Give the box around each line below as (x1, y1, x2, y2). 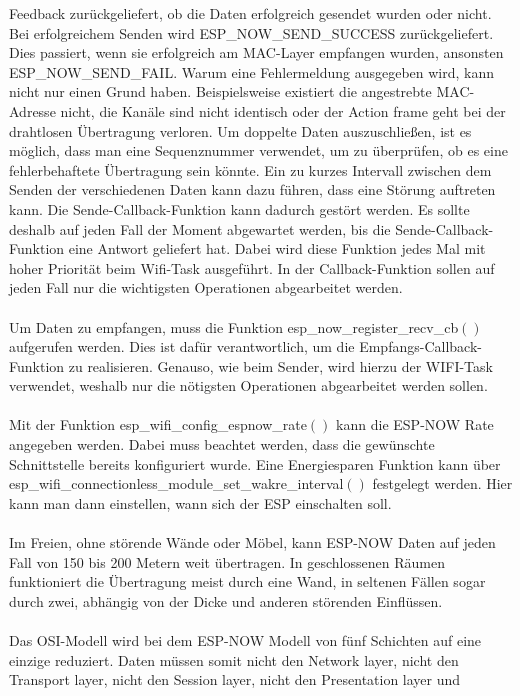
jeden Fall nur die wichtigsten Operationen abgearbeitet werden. (9, 277, 403, 298)
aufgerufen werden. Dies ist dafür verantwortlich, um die (9, 336, 355, 357)
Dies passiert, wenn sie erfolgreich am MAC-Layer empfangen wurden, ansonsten (9, 42, 504, 63)
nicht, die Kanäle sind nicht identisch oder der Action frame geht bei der (60, 100, 506, 121)
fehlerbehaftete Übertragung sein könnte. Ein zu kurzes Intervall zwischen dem (9, 159, 492, 180)
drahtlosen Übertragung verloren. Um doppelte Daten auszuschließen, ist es (9, 120, 472, 141)
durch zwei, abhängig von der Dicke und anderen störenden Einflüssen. (9, 590, 443, 611)
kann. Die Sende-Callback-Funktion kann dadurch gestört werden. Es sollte (9, 198, 470, 219)
